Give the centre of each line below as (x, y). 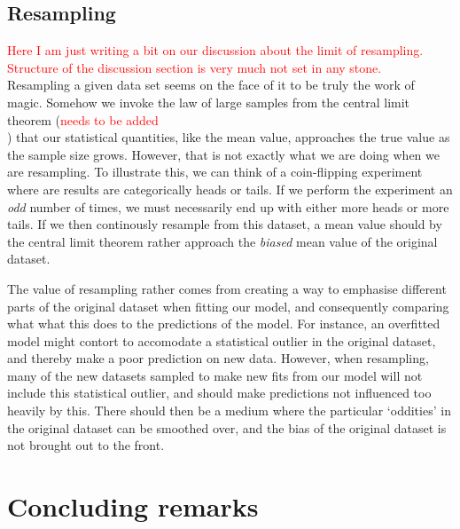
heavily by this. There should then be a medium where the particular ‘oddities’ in (229, 411)
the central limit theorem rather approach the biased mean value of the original (222, 241)
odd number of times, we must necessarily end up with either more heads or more (228, 206)
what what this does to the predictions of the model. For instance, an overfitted (224, 324)
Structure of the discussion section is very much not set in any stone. (195, 67)
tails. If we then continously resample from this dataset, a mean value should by (225, 224)
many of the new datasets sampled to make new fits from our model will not (215, 375)
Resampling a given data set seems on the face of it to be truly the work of (211, 85)
